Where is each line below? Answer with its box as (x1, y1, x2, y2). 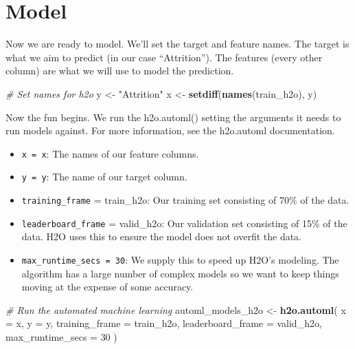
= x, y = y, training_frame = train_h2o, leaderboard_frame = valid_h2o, (5, 316, 322, 330)
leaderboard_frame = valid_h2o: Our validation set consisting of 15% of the (21, 215, 347, 230)
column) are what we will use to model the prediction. (5, 63, 234, 78)
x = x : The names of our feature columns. (21, 146, 199, 160)
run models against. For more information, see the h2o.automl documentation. (5, 123, 335, 138)
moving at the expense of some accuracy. (21, 279, 194, 294)
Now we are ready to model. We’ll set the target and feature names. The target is (5, 36, 350, 51)
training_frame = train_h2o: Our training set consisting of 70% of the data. (21, 193, 350, 207)
